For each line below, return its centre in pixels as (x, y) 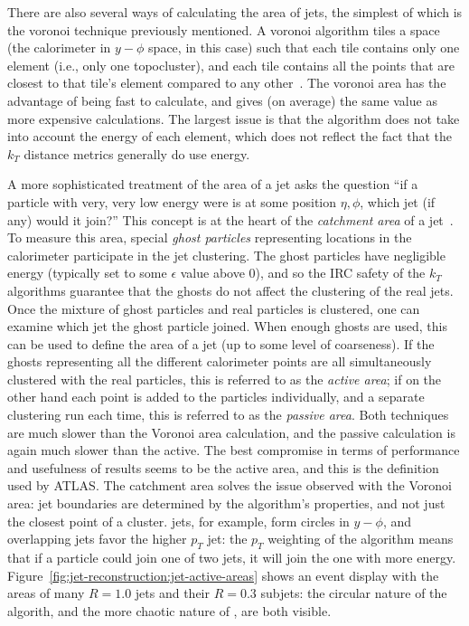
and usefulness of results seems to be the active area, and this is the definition (223, 467)
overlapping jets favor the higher (97, 539)
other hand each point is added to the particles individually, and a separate (216, 397)
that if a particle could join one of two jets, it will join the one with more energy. (232, 558)
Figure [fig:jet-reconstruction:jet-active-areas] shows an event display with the (223, 575)
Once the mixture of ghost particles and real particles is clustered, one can (214, 308)
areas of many (46, 593)
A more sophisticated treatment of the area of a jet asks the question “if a (213, 184)
